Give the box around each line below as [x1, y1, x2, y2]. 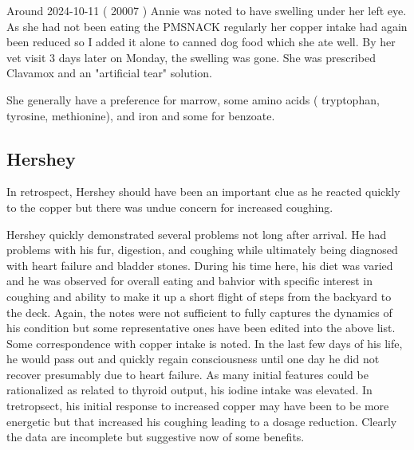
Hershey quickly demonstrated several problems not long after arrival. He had [6, 225, 387, 242]
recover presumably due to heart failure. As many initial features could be [6, 366, 369, 382]
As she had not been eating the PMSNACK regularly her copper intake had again [6, 18, 408, 34]
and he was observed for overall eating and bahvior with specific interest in [6, 272, 373, 289]
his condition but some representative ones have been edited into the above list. [6, 319, 396, 336]
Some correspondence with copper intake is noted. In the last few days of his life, [6, 335, 403, 351]
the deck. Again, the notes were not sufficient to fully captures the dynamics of [6, 303, 392, 320]
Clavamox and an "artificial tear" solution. [6, 65, 212, 81]
